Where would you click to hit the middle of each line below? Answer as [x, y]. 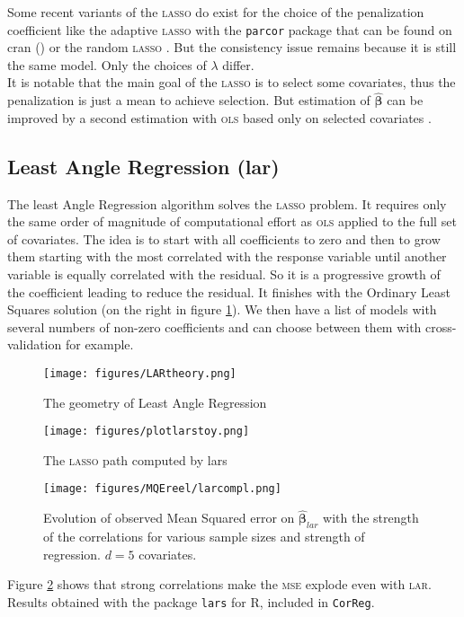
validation [35, 344]
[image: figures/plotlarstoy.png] [147, 432]
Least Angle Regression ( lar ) [143, 166]
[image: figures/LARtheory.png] [140, 373]
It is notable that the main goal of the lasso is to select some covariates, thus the [232, 82]
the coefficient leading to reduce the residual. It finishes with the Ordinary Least [229, 291]
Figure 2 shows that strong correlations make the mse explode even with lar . [219, 584]
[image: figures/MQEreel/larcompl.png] [162, 489]
